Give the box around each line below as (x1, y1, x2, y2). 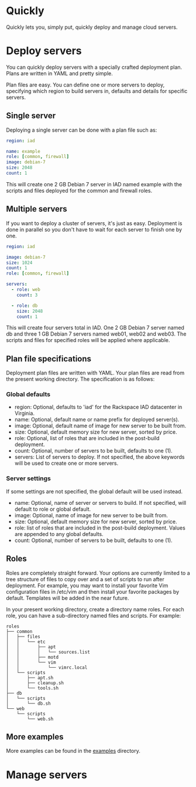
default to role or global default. (14, 505, 91, 513)
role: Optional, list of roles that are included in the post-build (14, 435, 160, 442)
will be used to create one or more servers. (14, 460, 119, 467)
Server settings (6, 474, 51, 483)
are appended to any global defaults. (14, 530, 104, 537)
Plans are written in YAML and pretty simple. (6, 69, 113, 77)
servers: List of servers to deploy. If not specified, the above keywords (14, 454, 185, 461)
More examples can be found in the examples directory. (6, 748, 140, 755)
